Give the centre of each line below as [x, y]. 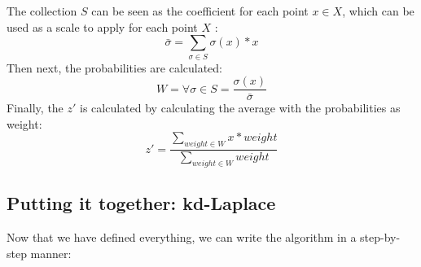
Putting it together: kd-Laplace [141, 203]
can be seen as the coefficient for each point [200, 11]
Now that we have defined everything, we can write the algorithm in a [182, 237]
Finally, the [35, 108]
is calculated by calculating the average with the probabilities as [240, 108]
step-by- [380, 237]
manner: [51, 253]
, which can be [378, 11]
